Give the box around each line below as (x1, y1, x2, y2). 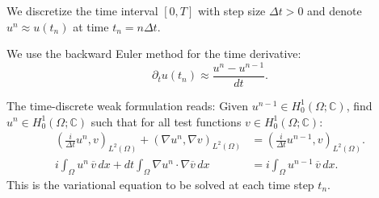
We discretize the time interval (6, 2, 158, 19)
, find (346, 97, 373, 113)
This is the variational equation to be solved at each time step (6, 175, 314, 192)
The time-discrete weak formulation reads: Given (6, 97, 249, 113)
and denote (307, 2, 362, 19)
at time (73, 18, 109, 35)
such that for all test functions (91, 113, 242, 130)
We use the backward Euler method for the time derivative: (6, 45, 301, 62)
